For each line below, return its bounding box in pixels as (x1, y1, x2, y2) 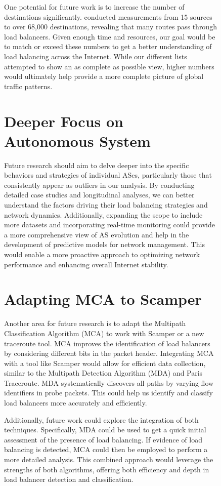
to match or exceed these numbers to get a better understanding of (4, 41, 212, 52)
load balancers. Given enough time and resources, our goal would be (4, 31, 215, 42)
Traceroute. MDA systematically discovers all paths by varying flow (4, 377, 214, 388)
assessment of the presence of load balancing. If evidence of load (4, 434, 202, 444)
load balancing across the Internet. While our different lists (4, 51, 187, 61)
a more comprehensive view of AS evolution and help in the (4, 229, 189, 239)
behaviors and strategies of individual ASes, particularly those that (4, 170, 212, 180)
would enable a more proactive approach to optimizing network (4, 249, 200, 259)
